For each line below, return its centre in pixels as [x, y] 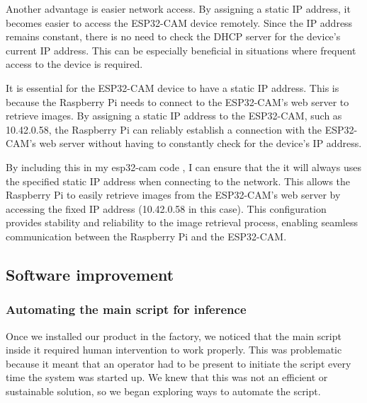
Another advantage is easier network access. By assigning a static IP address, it [178, 8]
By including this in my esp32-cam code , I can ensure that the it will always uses [183, 167]
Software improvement [90, 274]
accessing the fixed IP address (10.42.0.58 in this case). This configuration [166, 208]
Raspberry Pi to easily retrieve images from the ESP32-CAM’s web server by [173, 195]
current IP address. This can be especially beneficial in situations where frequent [181, 50]
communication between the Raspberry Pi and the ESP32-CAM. [146, 236]
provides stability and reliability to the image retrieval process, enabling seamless [182, 222]
